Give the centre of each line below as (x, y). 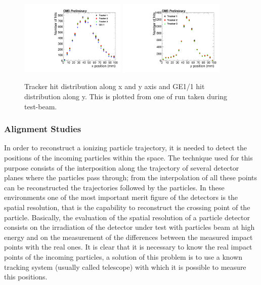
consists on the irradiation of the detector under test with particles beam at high (129, 227)
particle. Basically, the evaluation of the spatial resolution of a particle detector (127, 217)
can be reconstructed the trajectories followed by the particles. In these (114, 187)
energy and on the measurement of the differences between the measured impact (128, 237)
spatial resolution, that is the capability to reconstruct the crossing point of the (127, 207)
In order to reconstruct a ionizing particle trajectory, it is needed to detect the (125, 148)
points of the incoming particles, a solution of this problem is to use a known (123, 256)
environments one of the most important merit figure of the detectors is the (121, 197)
